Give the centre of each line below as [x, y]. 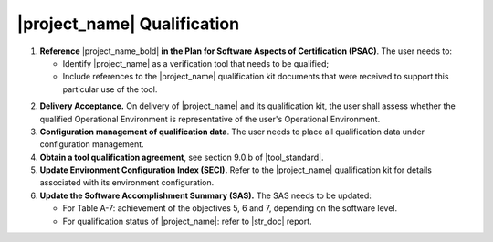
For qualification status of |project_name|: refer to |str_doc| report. [187, 221]
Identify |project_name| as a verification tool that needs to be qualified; [195, 63]
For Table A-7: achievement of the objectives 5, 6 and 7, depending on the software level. [230, 208]
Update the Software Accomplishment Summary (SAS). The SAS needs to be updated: [205, 195]
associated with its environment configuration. [127, 183]
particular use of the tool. [110, 89]
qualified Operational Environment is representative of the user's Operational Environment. [210, 119]
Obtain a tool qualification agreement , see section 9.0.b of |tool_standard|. [182, 157]
